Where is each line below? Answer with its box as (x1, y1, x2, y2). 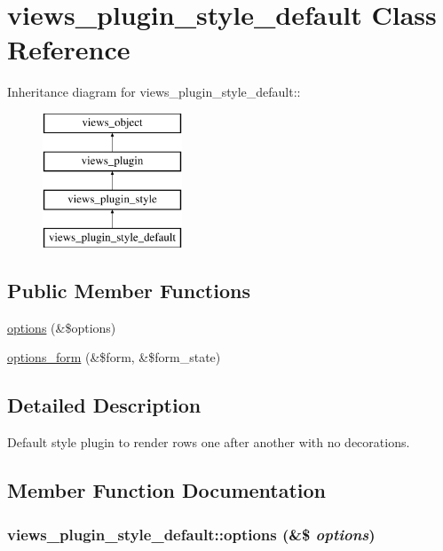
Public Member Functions (7, 277, 250, 304)
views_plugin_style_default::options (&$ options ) (7, 523, 376, 545)
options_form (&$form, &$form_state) (7, 348, 221, 366)
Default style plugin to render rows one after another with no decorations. (7, 433, 410, 452)
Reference (7, 31, 131, 67)
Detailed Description (7, 391, 202, 419)
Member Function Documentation (7, 476, 327, 504)
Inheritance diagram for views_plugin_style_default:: (7, 83, 301, 101)
